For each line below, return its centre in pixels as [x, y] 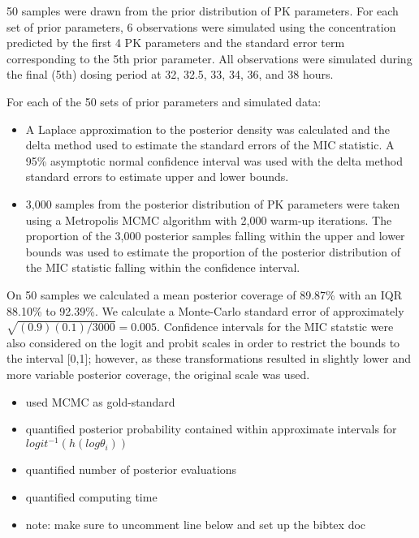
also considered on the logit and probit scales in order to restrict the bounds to [203, 342]
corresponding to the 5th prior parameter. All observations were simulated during [209, 58]
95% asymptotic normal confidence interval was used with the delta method [214, 160]
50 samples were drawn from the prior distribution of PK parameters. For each [203, 11]
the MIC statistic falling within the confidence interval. [163, 267]
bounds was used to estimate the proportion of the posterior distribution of [213, 251]
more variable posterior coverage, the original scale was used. [158, 374]
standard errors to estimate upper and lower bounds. [157, 176]
